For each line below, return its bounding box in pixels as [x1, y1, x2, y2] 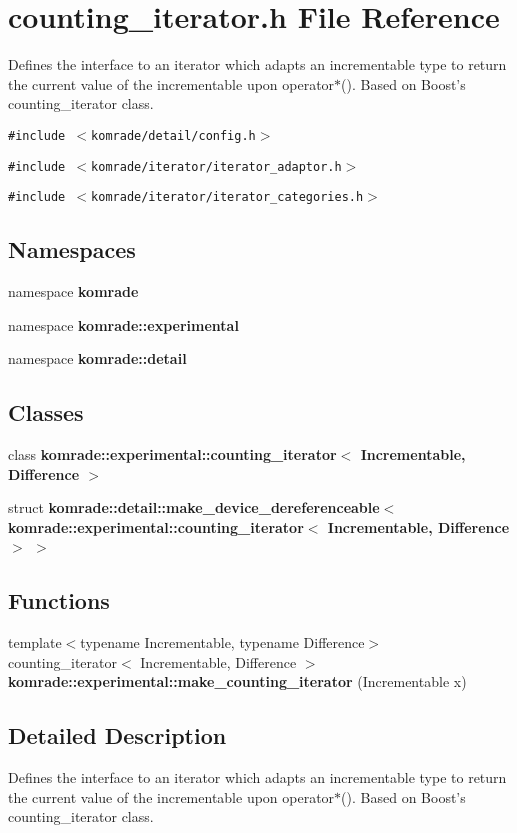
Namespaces [8, 234, 136, 265]
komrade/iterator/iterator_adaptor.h [91, 159, 342, 174]
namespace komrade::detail [8, 348, 187, 369]
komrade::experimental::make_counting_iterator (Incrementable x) [8, 671, 467, 692]
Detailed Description [8, 720, 227, 751]
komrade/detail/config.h [91, 128, 256, 143]
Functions [8, 585, 110, 616]
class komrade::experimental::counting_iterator [8, 444, 337, 465]
